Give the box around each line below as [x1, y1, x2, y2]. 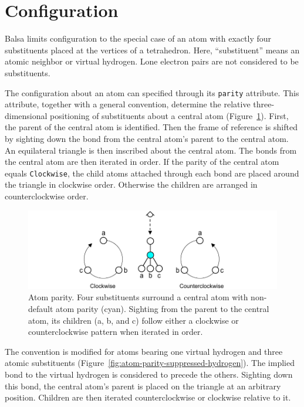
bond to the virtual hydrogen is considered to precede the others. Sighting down [5, 368, 293, 380]
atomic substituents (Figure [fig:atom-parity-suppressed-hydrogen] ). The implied [5, 357, 295, 369]
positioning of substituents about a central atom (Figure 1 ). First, [50, 109, 289, 121]
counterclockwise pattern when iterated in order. [28, 325, 203, 338]
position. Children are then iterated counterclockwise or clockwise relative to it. [5, 391, 291, 403]
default [28, 303, 53, 315]
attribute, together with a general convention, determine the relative [5, 98, 251, 110]
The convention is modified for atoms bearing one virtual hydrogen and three [5, 345, 283, 357]
